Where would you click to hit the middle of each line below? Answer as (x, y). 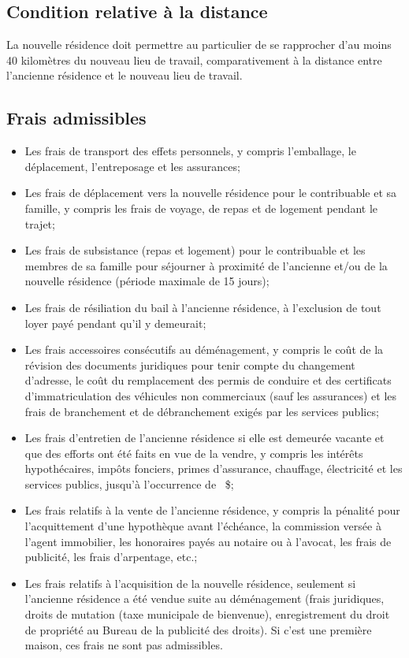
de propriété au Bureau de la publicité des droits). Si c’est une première (198, 629)
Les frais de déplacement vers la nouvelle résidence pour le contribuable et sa (211, 193)
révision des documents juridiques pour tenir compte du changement (190, 364)
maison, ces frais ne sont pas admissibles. (124, 645)
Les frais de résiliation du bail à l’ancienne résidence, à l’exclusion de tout (203, 307)
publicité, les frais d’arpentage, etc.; (111, 557)
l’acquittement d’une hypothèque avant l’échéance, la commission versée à (203, 526)
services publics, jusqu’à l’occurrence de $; (129, 483)
